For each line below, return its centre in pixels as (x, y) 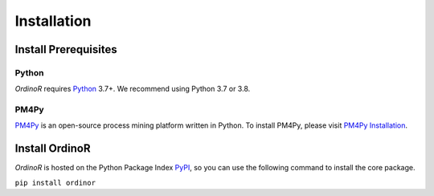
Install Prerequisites (66, 49)
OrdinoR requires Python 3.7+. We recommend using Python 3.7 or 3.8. (133, 89)
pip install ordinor (55, 182)
